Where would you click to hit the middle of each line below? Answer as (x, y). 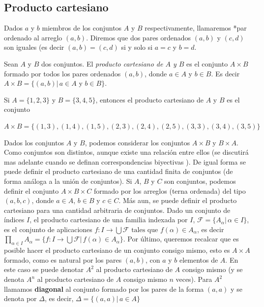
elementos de (199, 259)
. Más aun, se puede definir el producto (178, 200)
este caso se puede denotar (44, 269)
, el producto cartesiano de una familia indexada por (109, 220)
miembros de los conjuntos (82, 28)
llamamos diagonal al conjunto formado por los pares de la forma (104, 289)
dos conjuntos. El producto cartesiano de (102, 63)
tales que (145, 230)
